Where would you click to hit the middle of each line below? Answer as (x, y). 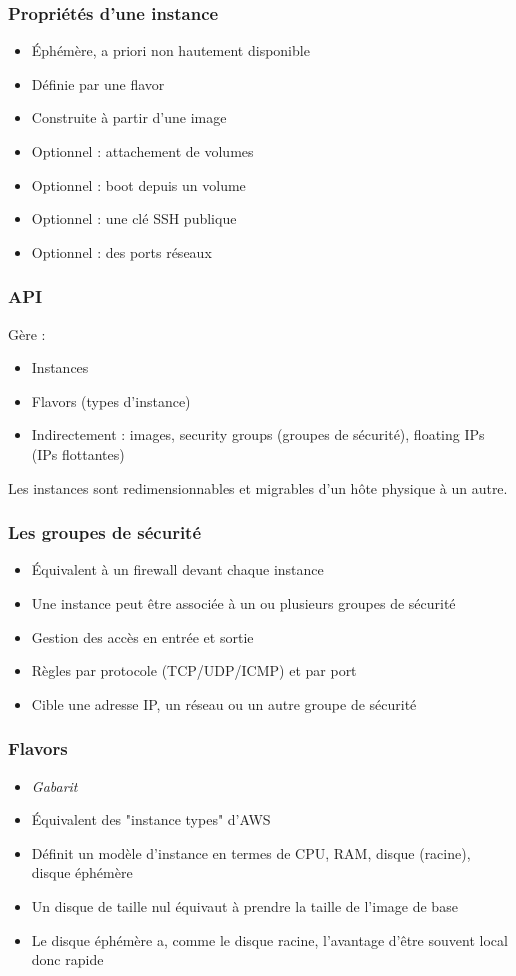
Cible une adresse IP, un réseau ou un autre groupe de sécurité (224, 703)
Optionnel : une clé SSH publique (134, 218)
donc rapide (67, 959)
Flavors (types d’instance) (111, 400)
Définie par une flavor (98, 83)
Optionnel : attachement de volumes (142, 151)
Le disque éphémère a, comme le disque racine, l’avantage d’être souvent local (269, 939)
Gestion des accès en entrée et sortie (142, 636)
